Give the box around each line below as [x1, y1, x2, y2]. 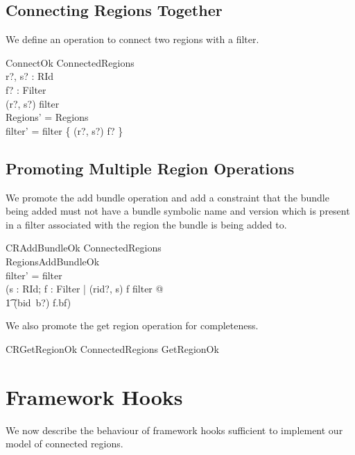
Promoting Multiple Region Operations [6, 157, 295, 179]
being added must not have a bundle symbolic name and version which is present [6, 204, 350, 218]
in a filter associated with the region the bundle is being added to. [6, 217, 287, 231]
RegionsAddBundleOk [6, 254, 100, 268]
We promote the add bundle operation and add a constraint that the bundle [6, 190, 329, 204]
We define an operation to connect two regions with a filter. [6, 32, 259, 47]
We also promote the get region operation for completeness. [6, 318, 259, 333]
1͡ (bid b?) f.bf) [6, 295, 71, 309]
